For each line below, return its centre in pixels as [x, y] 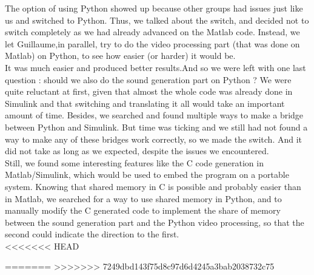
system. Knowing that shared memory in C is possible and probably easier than [153, 186]
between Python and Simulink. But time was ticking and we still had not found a [156, 127]
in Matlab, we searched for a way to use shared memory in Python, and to [143, 198]
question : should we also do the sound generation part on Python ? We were [148, 79]
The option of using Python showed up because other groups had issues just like [154, 8]
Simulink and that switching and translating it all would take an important [145, 103]
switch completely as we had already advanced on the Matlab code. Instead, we [152, 32]
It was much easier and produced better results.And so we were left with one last [155, 67]
